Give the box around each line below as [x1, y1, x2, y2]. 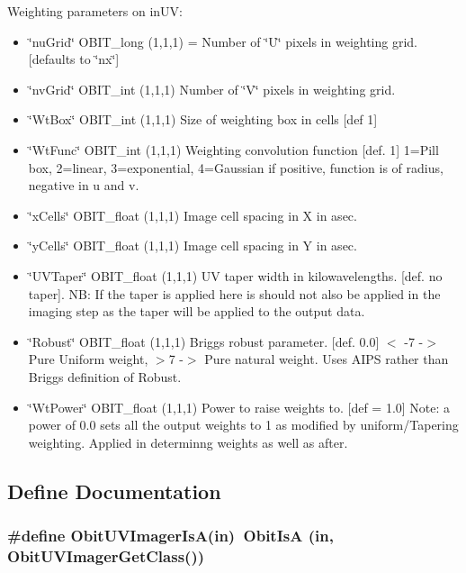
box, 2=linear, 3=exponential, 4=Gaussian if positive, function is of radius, [28, 158, 444, 177]
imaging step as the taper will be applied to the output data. [28, 302, 365, 321]
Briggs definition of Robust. [28, 367, 182, 386]
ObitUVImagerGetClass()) [7, 544, 205, 567]
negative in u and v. [28, 176, 139, 195]
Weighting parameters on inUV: [7, 2, 184, 20]
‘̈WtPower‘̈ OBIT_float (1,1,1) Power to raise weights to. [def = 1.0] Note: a [28, 397, 451, 416]
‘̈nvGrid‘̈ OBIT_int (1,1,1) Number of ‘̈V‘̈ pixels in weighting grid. [28, 79, 396, 98]
